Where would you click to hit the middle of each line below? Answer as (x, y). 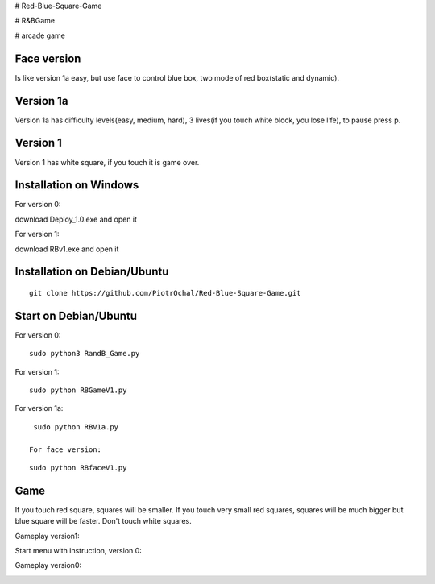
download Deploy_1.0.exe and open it (76, 219)
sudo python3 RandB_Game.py (85, 354)
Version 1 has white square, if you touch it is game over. (107, 162)
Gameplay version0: (48, 565)
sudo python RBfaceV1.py (78, 468)
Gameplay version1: (47, 536)
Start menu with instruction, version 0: (79, 551)
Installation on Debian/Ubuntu (92, 272)
